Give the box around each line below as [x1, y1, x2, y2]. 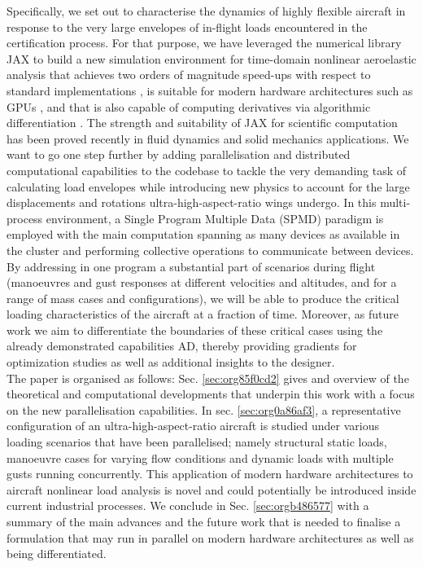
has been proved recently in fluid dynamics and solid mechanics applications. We [7, 130, 409, 147]
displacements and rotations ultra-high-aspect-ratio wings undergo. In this [7, 194, 377, 211]
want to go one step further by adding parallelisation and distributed [7, 146, 351, 163]
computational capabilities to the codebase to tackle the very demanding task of [7, 161, 407, 178]
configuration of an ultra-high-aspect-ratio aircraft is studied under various [7, 417, 379, 434]
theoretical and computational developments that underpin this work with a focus [7, 385, 415, 402]
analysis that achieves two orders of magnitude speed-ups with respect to [7, 66, 371, 83]
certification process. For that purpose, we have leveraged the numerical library [7, 34, 402, 51]
